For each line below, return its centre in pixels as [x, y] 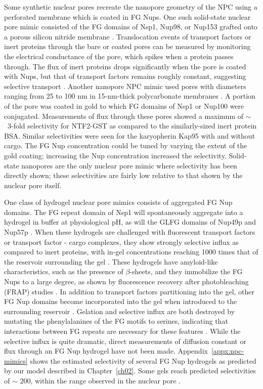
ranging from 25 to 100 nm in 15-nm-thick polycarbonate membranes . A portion [130, 96]
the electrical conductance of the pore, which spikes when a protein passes [119, 56]
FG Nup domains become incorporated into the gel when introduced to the [121, 301]
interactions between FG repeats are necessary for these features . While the [122, 331]
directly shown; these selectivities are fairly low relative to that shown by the [123, 175]
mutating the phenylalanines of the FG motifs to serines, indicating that [116, 321]
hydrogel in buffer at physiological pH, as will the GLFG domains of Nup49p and [130, 222]
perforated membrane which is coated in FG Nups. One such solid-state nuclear [127, 16]
